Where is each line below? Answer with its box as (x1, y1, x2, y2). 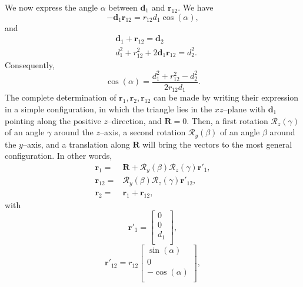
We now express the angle (5, 1, 98, 13)
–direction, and (108, 114, 162, 126)
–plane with (223, 103, 265, 115)
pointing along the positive (5, 114, 101, 126)
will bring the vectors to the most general (142, 138, 292, 150)
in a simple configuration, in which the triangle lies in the (5, 103, 212, 115)
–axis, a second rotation (100, 126, 186, 138)
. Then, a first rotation (187, 114, 268, 126)
